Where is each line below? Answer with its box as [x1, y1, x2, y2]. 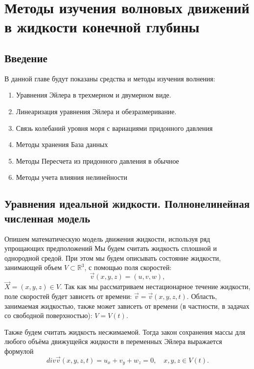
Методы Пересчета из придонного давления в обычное [16, 155, 179, 166]
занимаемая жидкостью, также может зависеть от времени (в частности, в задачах [4, 300, 250, 311]
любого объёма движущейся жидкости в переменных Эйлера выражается [4, 336, 222, 346]
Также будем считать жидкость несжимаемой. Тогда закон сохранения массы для [4, 326, 245, 337]
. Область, [186, 291, 217, 301]
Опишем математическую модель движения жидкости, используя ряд [4, 233, 210, 244]
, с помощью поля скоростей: [84, 262, 172, 272]
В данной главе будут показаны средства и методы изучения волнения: [4, 73, 215, 83]
